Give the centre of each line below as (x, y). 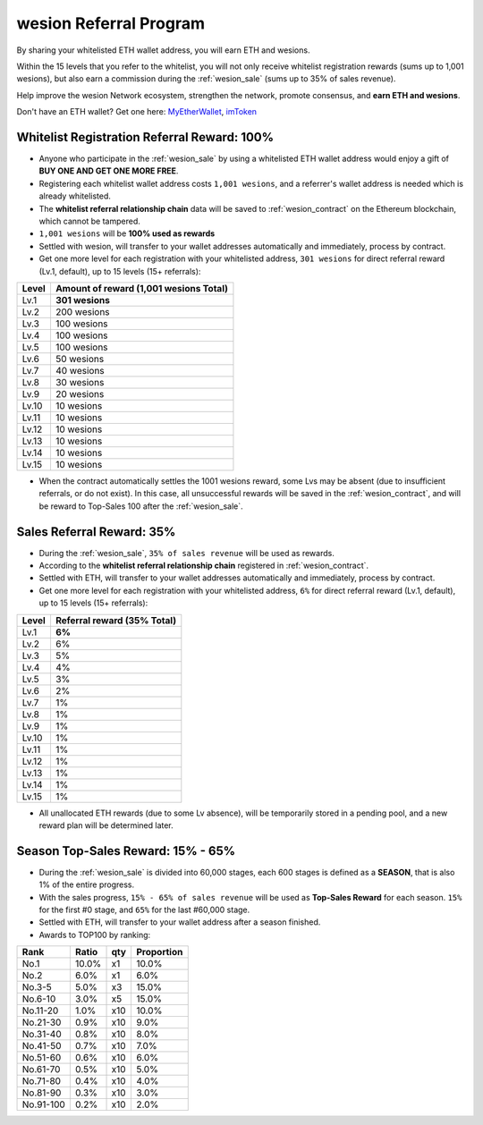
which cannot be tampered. (89, 221)
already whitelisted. (75, 196)
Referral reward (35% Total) (116, 620)
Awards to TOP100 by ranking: (95, 935)
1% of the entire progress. (86, 884)
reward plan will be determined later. (106, 825)
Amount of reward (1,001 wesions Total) (141, 288)
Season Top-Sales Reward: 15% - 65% (126, 851)
